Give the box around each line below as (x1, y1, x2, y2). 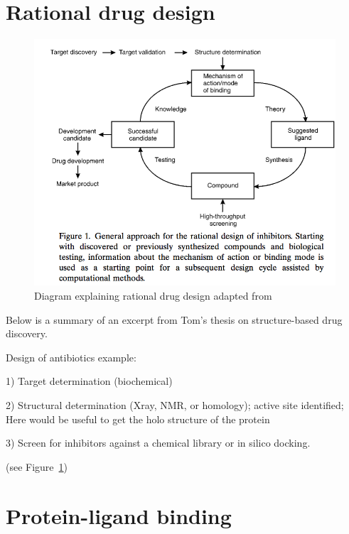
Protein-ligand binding (6, 501, 232, 530)
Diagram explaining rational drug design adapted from (34, 288, 272, 303)
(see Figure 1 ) (6, 459, 68, 474)
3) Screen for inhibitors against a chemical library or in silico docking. (6, 435, 311, 450)
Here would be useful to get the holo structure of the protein (6, 411, 270, 426)
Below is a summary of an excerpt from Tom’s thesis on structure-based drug (6, 312, 343, 327)
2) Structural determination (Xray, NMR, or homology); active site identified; (6, 397, 344, 412)
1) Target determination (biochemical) (6, 374, 173, 388)
